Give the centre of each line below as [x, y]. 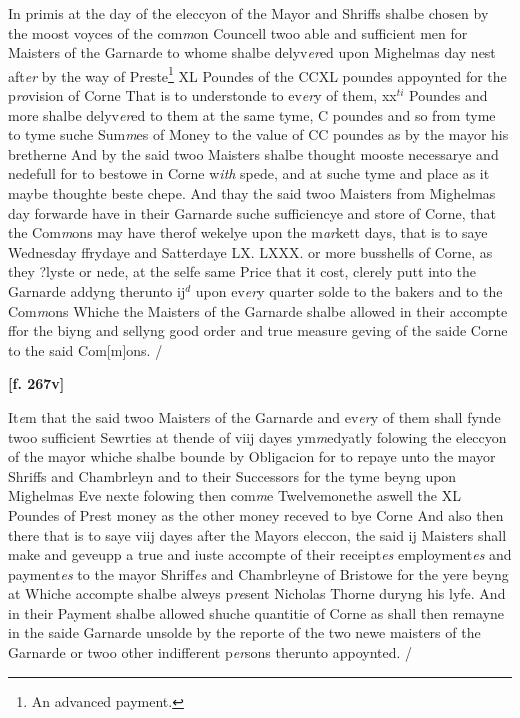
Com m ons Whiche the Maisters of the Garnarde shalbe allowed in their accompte [258, 310]
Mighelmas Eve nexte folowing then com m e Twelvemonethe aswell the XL [234, 495]
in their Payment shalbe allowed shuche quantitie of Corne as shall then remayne [256, 612]
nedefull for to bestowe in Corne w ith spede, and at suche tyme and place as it [249, 173]
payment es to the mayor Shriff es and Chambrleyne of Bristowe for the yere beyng [258, 573]
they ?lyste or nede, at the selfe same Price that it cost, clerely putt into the [242, 271]
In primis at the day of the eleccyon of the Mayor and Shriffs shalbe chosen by [248, 13]
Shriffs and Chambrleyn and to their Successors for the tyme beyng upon [232, 475]
